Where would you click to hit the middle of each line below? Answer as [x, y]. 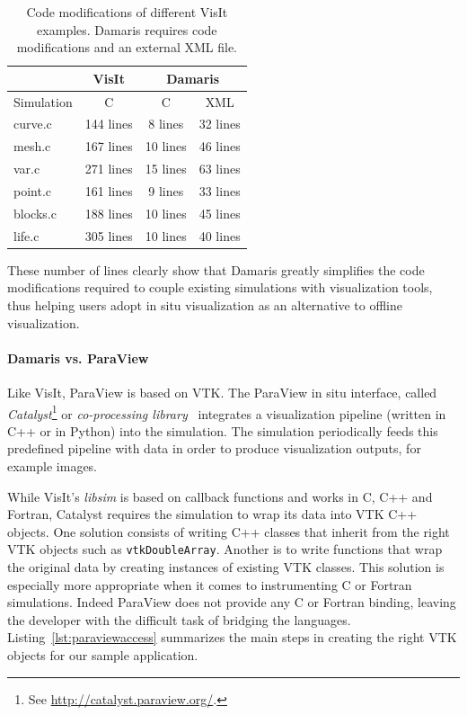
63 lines [220, 169]
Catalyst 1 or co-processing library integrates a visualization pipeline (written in [227, 412]
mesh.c [32, 146]
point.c [33, 191]
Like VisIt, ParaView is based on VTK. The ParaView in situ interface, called [222, 392]
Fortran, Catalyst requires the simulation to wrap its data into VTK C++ [212, 514]
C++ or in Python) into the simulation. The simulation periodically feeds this [223, 430]
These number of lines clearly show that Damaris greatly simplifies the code [216, 269]
